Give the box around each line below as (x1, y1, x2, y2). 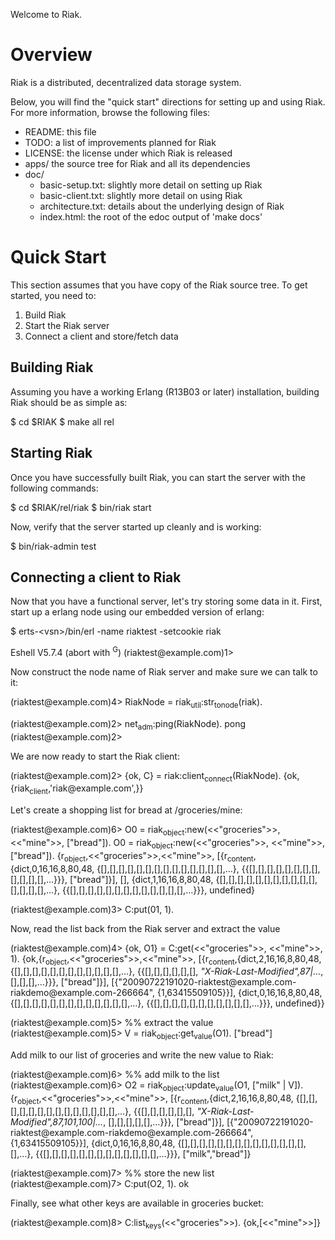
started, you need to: (10, 289, 97, 301)
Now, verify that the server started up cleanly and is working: (10, 520, 262, 533)
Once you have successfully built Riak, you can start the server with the (10, 471, 306, 483)
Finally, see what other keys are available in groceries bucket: (10, 1197, 264, 1209)
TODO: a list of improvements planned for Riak (24, 136, 217, 148)
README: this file (24, 125, 97, 138)
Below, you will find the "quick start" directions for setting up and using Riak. (10, 95, 326, 108)
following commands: (10, 482, 99, 494)
